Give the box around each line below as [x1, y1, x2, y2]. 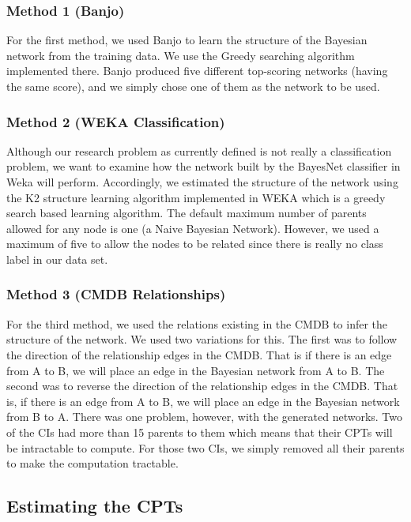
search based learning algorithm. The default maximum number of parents [6, 205, 367, 221]
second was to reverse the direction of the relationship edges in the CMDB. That [6, 377, 398, 394]
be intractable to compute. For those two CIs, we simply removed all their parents [6, 439, 405, 456]
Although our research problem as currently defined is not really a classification [6, 142, 392, 159]
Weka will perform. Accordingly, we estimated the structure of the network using [6, 174, 398, 190]
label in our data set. [6, 250, 108, 267]
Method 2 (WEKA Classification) [6, 111, 225, 131]
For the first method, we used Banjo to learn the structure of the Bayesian [6, 32, 368, 48]
